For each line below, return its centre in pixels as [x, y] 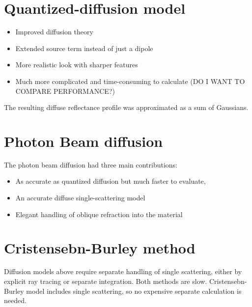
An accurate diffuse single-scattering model [80, 197]
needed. [15, 300]
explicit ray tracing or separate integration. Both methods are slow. [106, 281]
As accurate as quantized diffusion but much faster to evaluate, [111, 181]
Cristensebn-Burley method [100, 248]
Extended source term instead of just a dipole [84, 48]
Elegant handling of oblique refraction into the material [99, 214]
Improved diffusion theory [54, 32]
